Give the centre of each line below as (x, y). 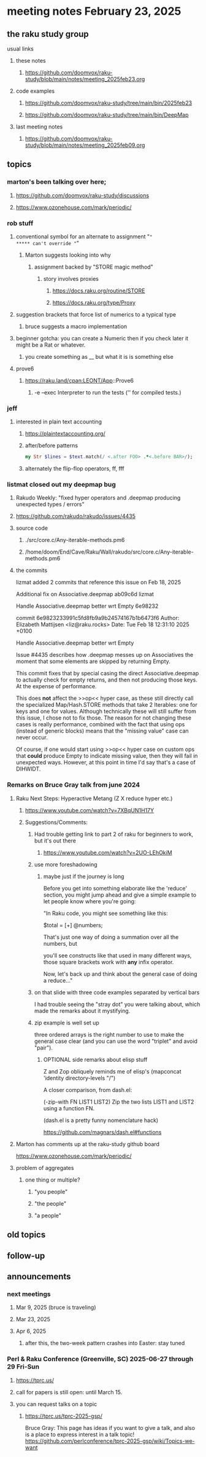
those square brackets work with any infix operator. (109, 962)
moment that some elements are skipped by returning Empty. (93, 661)
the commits (32, 570)
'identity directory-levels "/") (79, 1078)
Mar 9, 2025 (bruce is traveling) (56, 1308)
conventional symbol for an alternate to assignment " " (84, 236)
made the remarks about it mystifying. (82, 1011)
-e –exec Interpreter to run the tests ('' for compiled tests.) (108, 392)
